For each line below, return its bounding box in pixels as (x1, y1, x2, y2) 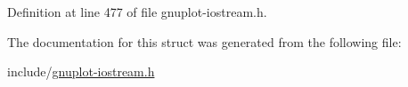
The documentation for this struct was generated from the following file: (7, 32, 402, 51)
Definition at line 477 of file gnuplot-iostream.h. (7, 3, 267, 20)
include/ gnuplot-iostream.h (7, 62, 155, 81)
